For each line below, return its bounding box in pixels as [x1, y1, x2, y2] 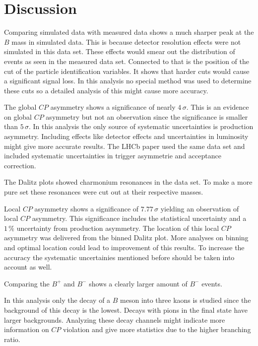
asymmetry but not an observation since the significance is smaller [46, 111, 248, 122]
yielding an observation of [160, 203, 239, 213]
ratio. [4, 334, 20, 344]
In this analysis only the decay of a [4, 295, 111, 305]
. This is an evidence [186, 102, 249, 112]
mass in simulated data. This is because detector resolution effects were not [11, 36, 241, 47]
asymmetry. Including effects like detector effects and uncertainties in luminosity [4, 131, 249, 141]
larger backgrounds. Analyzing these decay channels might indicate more [4, 314, 225, 325]
